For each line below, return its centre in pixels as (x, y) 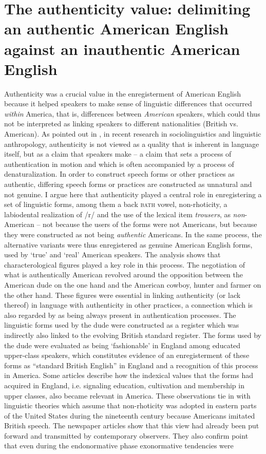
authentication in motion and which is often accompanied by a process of (119, 164)
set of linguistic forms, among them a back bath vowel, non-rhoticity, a (116, 204)
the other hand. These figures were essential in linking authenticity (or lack (122, 295)
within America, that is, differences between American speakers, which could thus (132, 113)
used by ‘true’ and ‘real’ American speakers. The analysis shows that (112, 254)
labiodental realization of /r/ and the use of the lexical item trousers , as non (125, 214)
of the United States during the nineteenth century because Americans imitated (130, 415)
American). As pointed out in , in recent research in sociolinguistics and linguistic (133, 134)
